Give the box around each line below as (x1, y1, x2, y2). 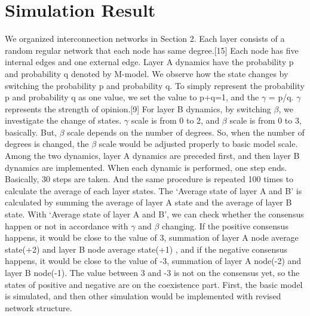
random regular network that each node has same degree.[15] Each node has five (5, 44, 299, 56)
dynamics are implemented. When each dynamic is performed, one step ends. (5, 161, 287, 173)
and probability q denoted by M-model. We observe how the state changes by (5, 67, 288, 79)
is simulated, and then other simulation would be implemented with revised (5, 290, 281, 302)
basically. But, (5, 125, 57, 138)
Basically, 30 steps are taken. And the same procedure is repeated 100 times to (5, 173, 293, 185)
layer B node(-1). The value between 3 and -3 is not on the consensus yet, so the (5, 266, 300, 278)
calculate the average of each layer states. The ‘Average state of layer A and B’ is (5, 184, 302, 197)
